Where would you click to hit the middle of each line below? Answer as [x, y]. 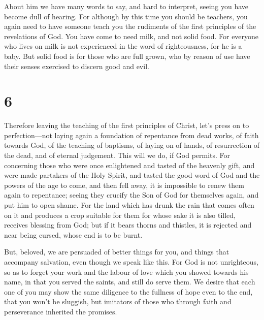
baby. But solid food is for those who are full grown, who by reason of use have [127, 56]
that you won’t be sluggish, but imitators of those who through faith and [118, 301]
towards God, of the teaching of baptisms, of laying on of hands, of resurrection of [132, 145]
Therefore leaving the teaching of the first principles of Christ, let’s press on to [127, 125]
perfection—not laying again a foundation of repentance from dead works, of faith [131, 135]
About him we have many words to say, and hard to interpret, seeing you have [126, 6]
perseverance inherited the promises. [61, 311]
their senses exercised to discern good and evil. [77, 66]
